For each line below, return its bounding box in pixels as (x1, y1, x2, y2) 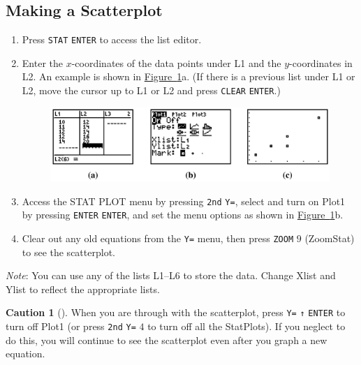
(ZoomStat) (304, 230, 355, 245)
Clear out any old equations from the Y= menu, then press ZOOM (22, 230, 294, 245)
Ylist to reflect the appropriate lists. (6, 281, 160, 296)
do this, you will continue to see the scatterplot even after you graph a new (6, 332, 327, 347)
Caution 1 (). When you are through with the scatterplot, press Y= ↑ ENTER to (6, 305, 346, 320)
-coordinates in (289, 55, 353, 70)
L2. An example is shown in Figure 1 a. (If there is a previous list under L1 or (22, 69, 355, 84)
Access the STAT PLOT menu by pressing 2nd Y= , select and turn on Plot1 (22, 193, 346, 208)
